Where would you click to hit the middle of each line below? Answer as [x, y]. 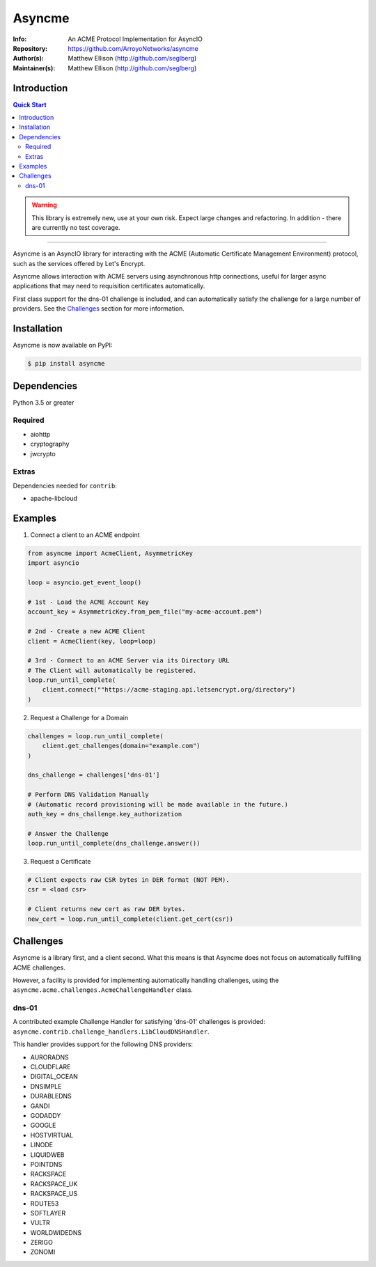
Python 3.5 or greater [44, 402]
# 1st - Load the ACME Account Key [88, 602]
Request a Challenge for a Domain [79, 717]
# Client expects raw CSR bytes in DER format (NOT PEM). [128, 880]
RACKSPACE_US [54, 1194]
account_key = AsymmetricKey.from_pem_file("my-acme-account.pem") [145, 612]
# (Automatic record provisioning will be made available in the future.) [158, 804]
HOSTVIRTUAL [52, 1135]
